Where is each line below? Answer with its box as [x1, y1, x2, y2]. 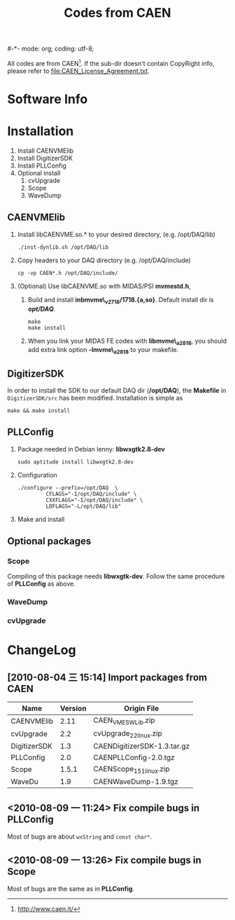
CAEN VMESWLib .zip [93, 715, 155, 726]
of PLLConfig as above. [7, 580, 76, 588]
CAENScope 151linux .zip [93, 764, 170, 775]
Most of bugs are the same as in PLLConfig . [7, 884, 135, 893]
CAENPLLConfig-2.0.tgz [93, 752, 175, 762]
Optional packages [7, 535, 92, 548]
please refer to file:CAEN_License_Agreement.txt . [7, 67, 150, 75]
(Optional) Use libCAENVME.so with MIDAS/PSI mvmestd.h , [17, 282, 191, 290]
